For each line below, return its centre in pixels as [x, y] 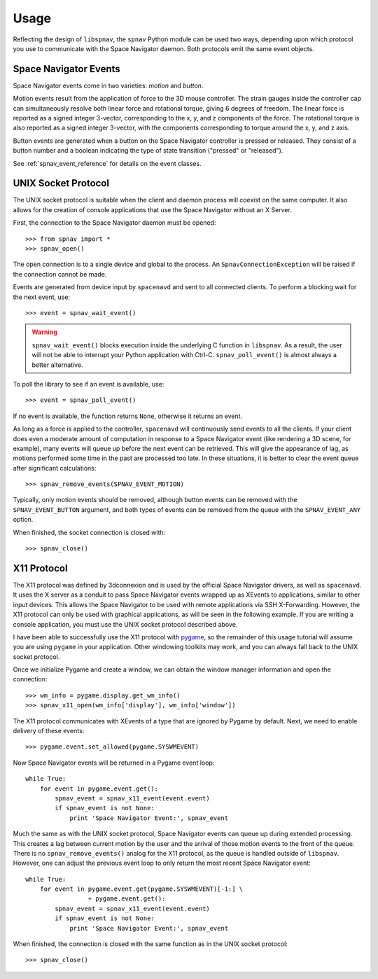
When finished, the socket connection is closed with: [89, 532]
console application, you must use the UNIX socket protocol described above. [125, 624]
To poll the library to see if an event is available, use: [89, 384]
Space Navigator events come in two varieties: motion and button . [108, 85]
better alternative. [57, 365]
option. [23, 520]
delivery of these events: [49, 731]
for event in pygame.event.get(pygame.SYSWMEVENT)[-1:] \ [141, 889]
